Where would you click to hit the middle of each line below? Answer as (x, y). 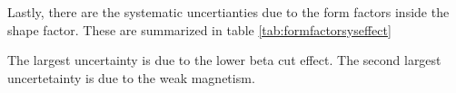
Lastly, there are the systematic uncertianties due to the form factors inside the (228, 12)
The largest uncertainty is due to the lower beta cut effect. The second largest (224, 60)
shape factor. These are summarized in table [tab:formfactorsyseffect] (199, 29)
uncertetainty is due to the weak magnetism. (131, 77)
